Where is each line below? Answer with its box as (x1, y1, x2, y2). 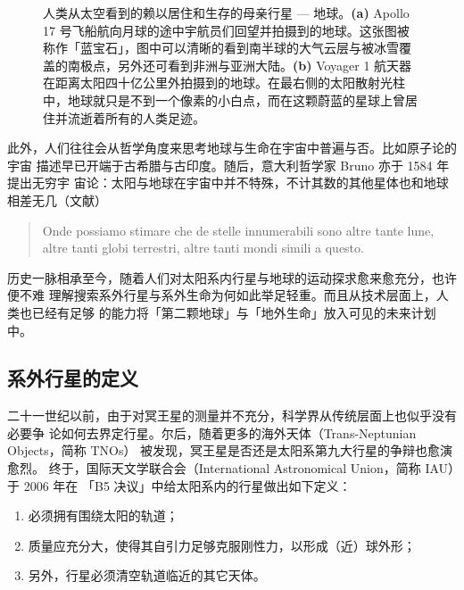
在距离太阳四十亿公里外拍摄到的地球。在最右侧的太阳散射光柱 (43, 73, 405, 92)
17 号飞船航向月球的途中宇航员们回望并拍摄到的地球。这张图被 (43, 21, 410, 39)
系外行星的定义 (7, 364, 138, 392)
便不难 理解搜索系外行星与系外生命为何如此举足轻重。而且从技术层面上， (7, 286, 436, 304)
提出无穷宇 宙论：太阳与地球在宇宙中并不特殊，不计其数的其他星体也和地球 (7, 173, 449, 192)
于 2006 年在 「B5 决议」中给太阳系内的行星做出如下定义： (7, 476, 352, 494)
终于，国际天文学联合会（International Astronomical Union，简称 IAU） (48, 459, 455, 478)
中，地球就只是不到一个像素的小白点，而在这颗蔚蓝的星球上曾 (43, 90, 405, 109)
